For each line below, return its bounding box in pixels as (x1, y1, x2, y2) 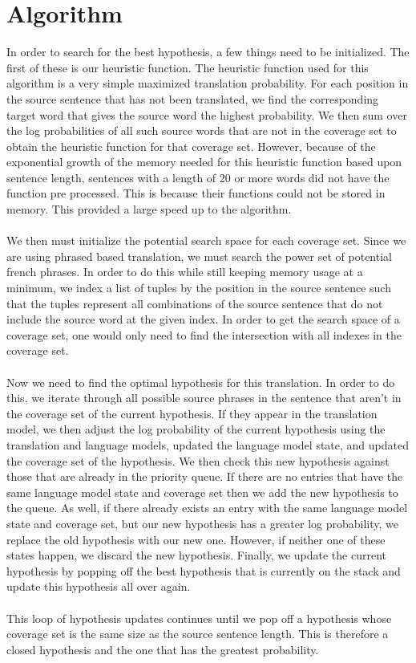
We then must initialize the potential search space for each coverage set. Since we (6, 232, 406, 249)
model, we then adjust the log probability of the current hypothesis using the (6, 421, 386, 437)
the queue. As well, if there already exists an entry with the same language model (6, 499, 408, 516)
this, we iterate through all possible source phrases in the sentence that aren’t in (6, 389, 402, 406)
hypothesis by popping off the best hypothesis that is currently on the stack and (6, 562, 401, 579)
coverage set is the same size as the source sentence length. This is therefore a (6, 625, 389, 642)
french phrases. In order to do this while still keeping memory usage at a (6, 263, 363, 280)
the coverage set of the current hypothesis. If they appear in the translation (6, 405, 378, 421)
